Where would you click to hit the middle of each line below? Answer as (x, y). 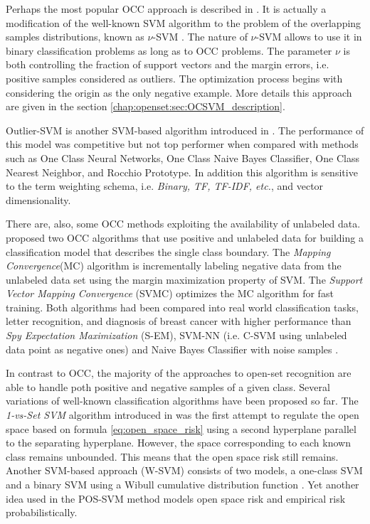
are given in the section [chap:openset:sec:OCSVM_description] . (146, 106)
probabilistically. (42, 512)
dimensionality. (38, 199)
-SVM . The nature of (200, 37)
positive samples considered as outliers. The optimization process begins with (174, 78)
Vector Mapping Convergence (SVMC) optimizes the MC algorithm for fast (170, 293)
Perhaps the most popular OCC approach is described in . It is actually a (166, 9)
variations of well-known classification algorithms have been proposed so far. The (182, 401)
